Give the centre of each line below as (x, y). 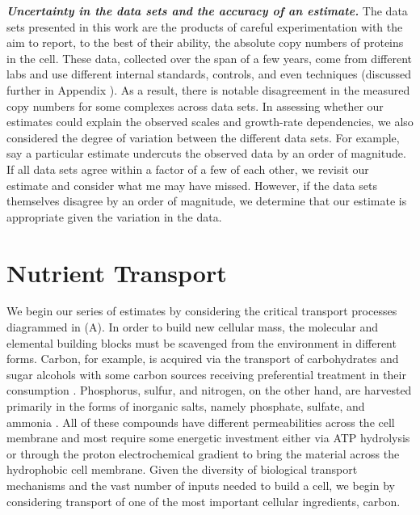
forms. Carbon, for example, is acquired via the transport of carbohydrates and (203, 359)
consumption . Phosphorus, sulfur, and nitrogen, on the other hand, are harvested (209, 390)
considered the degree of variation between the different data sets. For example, (203, 137)
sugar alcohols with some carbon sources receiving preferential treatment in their (206, 374)
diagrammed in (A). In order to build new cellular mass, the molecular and (193, 327)
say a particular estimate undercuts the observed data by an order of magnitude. (206, 153)
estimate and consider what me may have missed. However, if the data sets (192, 185)
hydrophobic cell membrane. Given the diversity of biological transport (182, 469)
